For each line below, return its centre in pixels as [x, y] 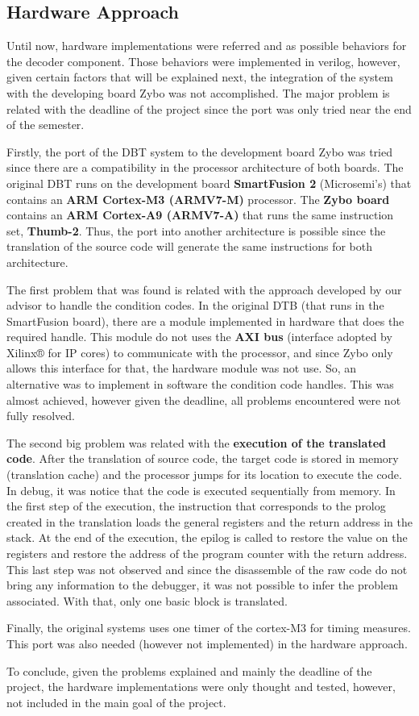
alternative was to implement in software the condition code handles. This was [200, 384]
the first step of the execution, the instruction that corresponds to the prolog [196, 506]
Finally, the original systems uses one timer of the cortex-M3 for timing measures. [209, 628]
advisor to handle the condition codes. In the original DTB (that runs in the [195, 305]
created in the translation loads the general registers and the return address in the [209, 521]
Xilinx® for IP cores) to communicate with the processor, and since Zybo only [200, 352]
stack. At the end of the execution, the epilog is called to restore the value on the [207, 537]
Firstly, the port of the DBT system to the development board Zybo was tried [199, 151]
